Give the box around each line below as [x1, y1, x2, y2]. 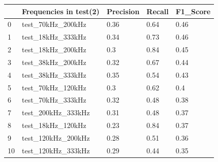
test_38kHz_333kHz [22, 69, 86, 80]
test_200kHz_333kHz [22, 107, 90, 118]
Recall [146, 6, 169, 16]
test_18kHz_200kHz [22, 44, 86, 55]
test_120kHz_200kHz [22, 132, 90, 143]
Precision [106, 6, 140, 16]
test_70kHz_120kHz [22, 82, 86, 92]
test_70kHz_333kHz [22, 94, 86, 105]
